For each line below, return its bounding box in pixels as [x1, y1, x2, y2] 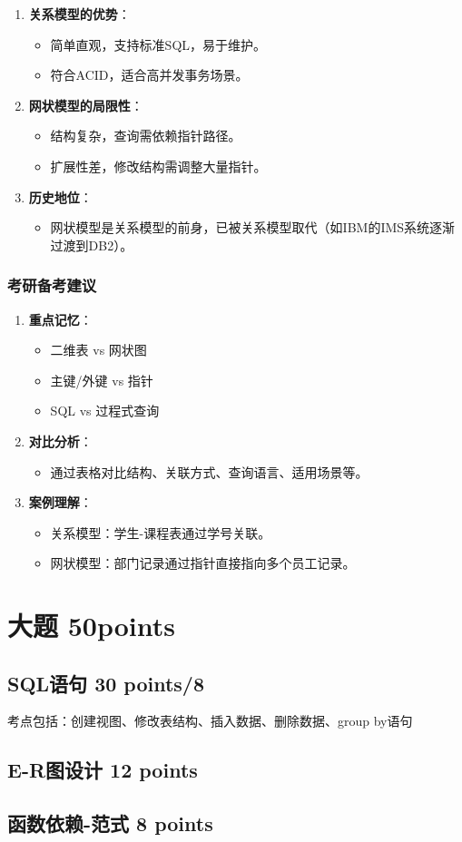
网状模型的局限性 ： [28, 95, 143, 114]
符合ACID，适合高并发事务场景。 [50, 65, 249, 84]
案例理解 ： [28, 493, 93, 512]
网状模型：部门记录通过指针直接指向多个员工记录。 [50, 553, 356, 573]
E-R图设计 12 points [7, 756, 198, 784]
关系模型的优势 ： [28, 5, 131, 23]
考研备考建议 [7, 274, 97, 297]
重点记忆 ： [28, 309, 93, 328]
